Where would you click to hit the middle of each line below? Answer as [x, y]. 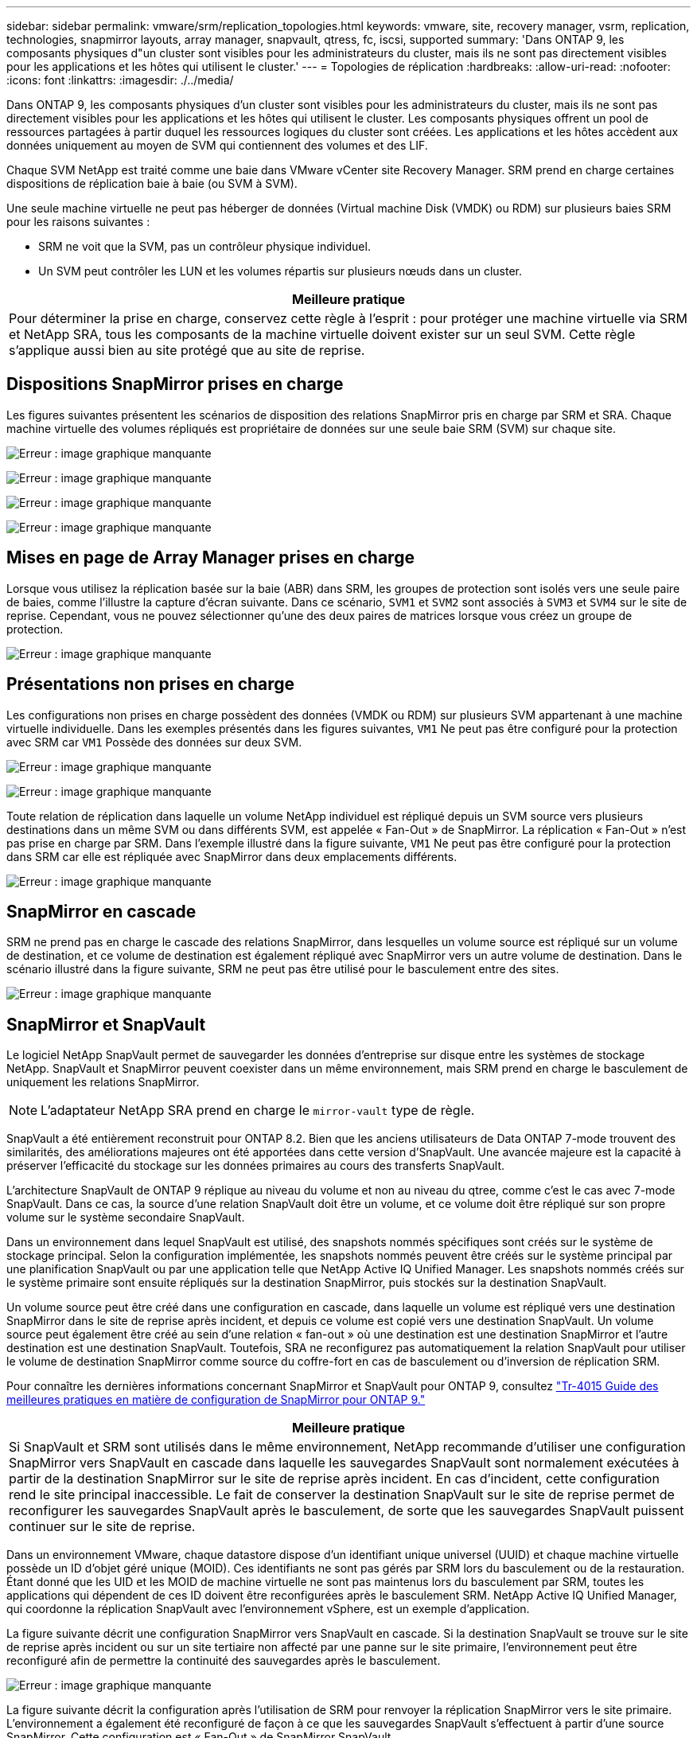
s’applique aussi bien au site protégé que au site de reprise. [187, 350]
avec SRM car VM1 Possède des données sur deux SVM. [154, 742]
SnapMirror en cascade [101, 911]
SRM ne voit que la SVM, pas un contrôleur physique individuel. [204, 246]
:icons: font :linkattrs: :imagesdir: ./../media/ [120, 80]
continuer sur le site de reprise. [102, 1527]
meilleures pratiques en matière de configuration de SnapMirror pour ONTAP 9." [216, 1400]
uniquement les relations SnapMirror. [103, 1082]
